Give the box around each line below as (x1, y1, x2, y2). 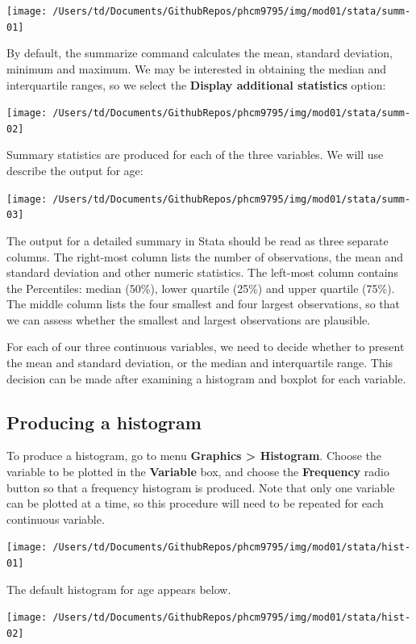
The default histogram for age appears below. (6, 580, 231, 597)
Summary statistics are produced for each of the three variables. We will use (6, 146, 384, 163)
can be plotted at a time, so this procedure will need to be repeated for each (6, 495, 384, 512)
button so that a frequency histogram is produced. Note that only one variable (6, 479, 395, 496)
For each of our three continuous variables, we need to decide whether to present (6, 338, 405, 355)
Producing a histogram (6, 409, 202, 434)
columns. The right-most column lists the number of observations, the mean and (6, 248, 404, 265)
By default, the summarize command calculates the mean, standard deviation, (6, 44, 393, 61)
